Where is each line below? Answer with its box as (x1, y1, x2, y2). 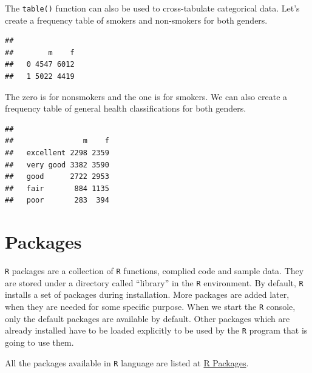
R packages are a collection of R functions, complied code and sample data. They (5, 264, 304, 277)
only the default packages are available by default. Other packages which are (5, 312, 290, 324)
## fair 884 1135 (5, 184, 109, 193)
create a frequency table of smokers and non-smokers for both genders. (5, 13, 268, 26)
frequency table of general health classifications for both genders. (5, 102, 246, 115)
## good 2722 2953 (5, 172, 109, 181)
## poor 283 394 (5, 196, 109, 205)
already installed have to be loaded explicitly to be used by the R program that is (5, 324, 308, 337)
